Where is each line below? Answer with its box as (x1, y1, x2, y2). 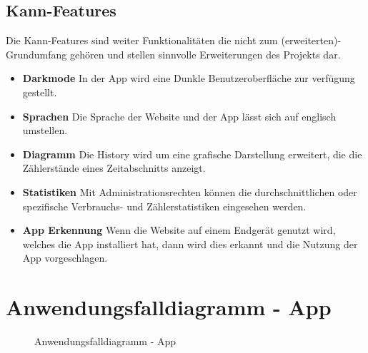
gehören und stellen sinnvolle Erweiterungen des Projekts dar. (70, 46, 341, 61)
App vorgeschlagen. (22, 250, 108, 265)
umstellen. (22, 123, 68, 138)
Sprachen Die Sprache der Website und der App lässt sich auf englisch (22, 108, 337, 123)
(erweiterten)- (281, 33, 342, 48)
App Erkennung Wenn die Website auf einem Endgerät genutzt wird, (22, 222, 336, 237)
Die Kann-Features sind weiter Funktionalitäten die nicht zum (6, 33, 278, 48)
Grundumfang (6, 46, 67, 61)
